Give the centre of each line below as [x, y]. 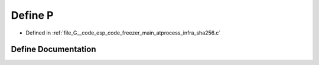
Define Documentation [53, 49]
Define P [32, 15]
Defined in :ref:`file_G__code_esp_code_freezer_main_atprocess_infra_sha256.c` [123, 33]
